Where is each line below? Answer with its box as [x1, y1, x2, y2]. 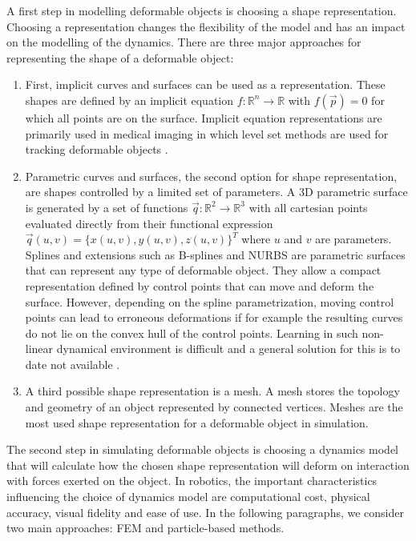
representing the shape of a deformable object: [6, 49, 234, 66]
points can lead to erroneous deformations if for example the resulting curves [25, 309, 403, 326]
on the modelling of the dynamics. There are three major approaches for [6, 34, 361, 50]
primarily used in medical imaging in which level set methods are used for [25, 125, 389, 142]
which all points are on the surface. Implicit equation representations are [25, 109, 382, 126]
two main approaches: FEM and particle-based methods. [6, 519, 285, 536]
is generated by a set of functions [25, 198, 188, 215]
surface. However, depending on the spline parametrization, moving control [25, 293, 394, 310]
